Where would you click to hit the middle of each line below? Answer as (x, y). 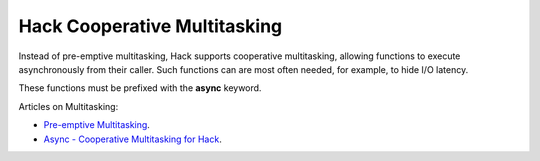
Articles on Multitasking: (68, 106)
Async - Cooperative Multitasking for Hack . (132, 139)
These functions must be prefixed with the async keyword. (140, 88)
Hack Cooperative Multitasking (150, 26)
